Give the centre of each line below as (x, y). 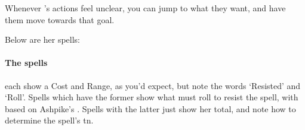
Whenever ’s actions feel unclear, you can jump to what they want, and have (145, 8)
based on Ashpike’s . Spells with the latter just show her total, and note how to (150, 108)
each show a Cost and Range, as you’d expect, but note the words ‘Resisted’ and (153, 85)
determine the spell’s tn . (49, 120)
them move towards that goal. (60, 19)
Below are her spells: (43, 39)
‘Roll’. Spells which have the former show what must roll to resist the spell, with (152, 97)
